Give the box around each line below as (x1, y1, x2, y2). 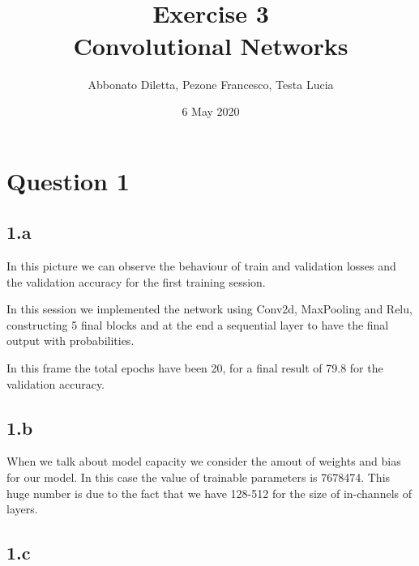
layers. (6, 500, 38, 517)
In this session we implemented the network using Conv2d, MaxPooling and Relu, (6, 300, 413, 317)
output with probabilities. (6, 332, 135, 349)
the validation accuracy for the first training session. (6, 273, 266, 290)
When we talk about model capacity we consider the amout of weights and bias (6, 453, 401, 470)
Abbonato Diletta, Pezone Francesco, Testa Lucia (88, 75, 334, 92)
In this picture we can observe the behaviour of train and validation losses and (6, 257, 396, 274)
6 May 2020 (182, 103, 240, 120)
